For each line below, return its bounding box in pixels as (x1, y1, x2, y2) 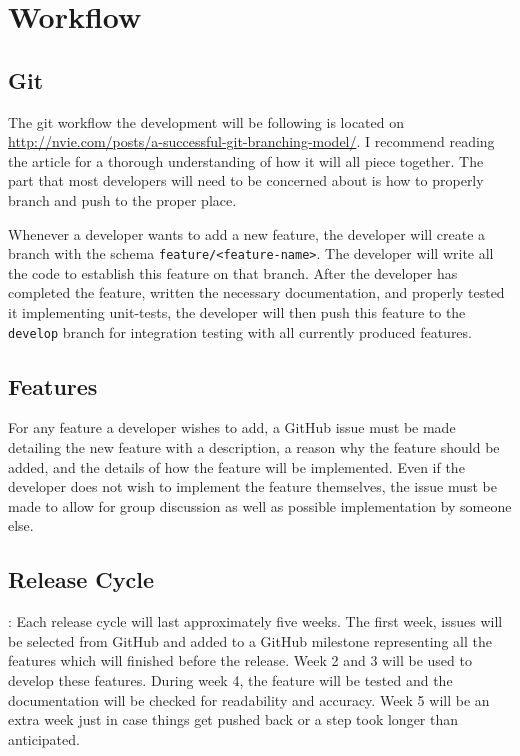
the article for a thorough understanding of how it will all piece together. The (8, 150, 484, 171)
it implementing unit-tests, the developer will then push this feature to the (8, 301, 466, 322)
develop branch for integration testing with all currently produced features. (8, 321, 472, 342)
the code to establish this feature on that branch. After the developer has (8, 262, 458, 283)
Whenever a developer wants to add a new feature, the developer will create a (8, 223, 486, 244)
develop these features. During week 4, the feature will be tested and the (8, 669, 453, 690)
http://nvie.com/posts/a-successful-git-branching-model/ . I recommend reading (8, 131, 495, 152)
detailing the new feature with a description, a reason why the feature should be (8, 437, 500, 458)
